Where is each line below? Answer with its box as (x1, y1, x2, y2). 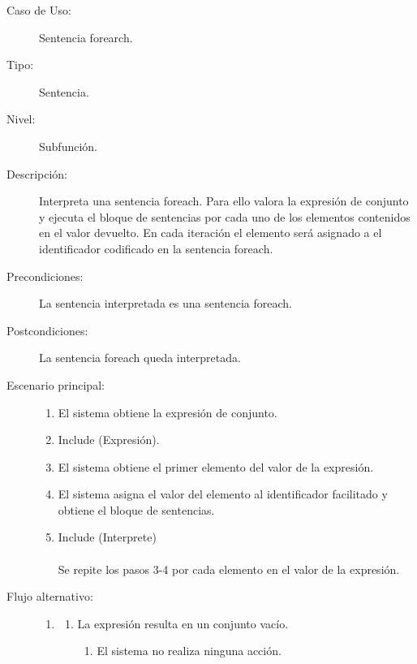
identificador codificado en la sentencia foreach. (39, 239, 273, 257)
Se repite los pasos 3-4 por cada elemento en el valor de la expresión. (58, 560, 400, 577)
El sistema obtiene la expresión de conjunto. (58, 403, 277, 420)
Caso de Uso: (6, 2, 71, 18)
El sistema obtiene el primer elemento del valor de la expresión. (58, 458, 374, 475)
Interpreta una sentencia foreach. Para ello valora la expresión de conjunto (39, 192, 409, 209)
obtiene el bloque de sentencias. (58, 501, 215, 518)
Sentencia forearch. (39, 28, 133, 45)
